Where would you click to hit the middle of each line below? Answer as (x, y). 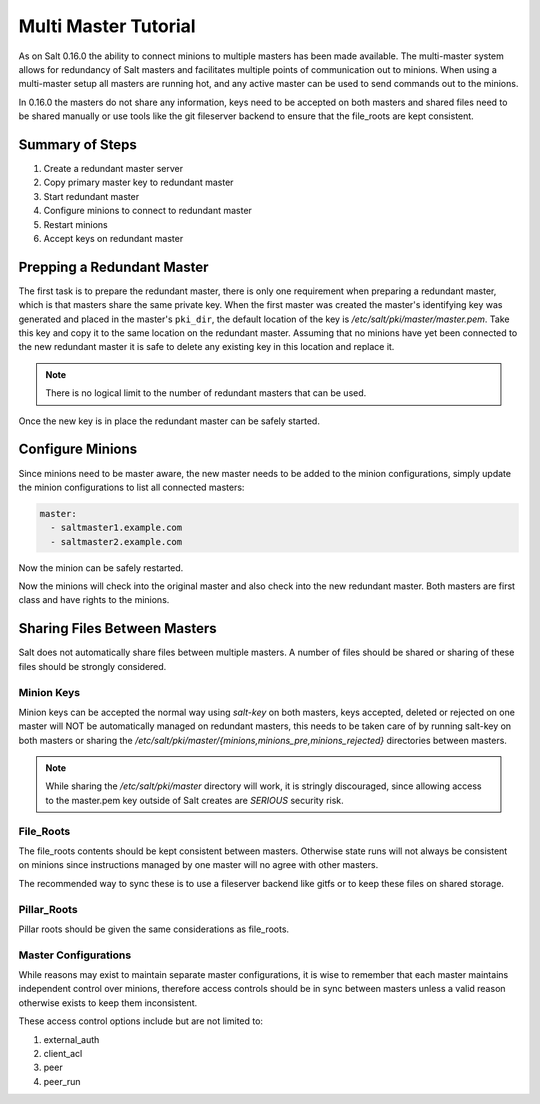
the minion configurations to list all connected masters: (131, 487)
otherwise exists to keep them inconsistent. (108, 1002)
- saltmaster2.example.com (116, 541)
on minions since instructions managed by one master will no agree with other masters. (198, 865)
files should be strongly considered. (92, 666)
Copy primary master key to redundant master (138, 182)
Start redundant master (91, 196)
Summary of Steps (77, 144)
